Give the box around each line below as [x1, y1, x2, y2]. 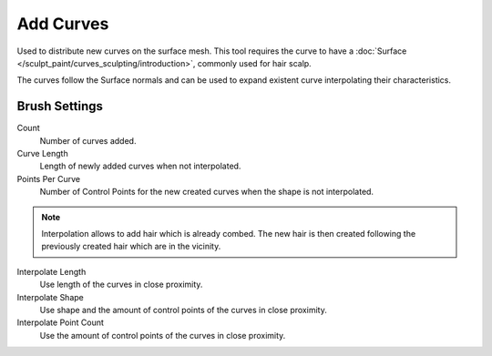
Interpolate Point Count [16, 317, 105, 328]
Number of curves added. [39, 135, 137, 146]
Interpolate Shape [16, 291, 84, 302]
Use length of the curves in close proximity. [39, 279, 203, 290]
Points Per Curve [16, 173, 81, 184]
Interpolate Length [16, 266, 87, 277]
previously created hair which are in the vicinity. [41, 241, 221, 252]
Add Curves [16, 14, 109, 34]
